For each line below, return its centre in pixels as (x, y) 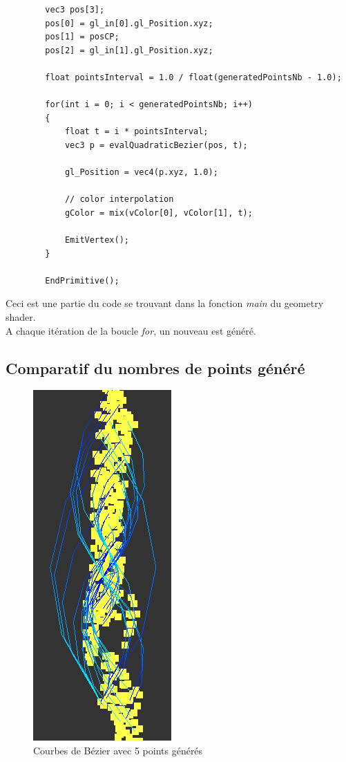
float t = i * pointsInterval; (136, 132)
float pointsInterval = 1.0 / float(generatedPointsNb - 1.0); (193, 77)
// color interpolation (119, 199)
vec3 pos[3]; (75, 10)
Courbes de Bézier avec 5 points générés (118, 751)
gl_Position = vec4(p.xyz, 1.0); (141, 173)
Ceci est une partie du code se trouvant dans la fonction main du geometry (165, 303)
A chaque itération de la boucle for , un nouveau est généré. (131, 330)
